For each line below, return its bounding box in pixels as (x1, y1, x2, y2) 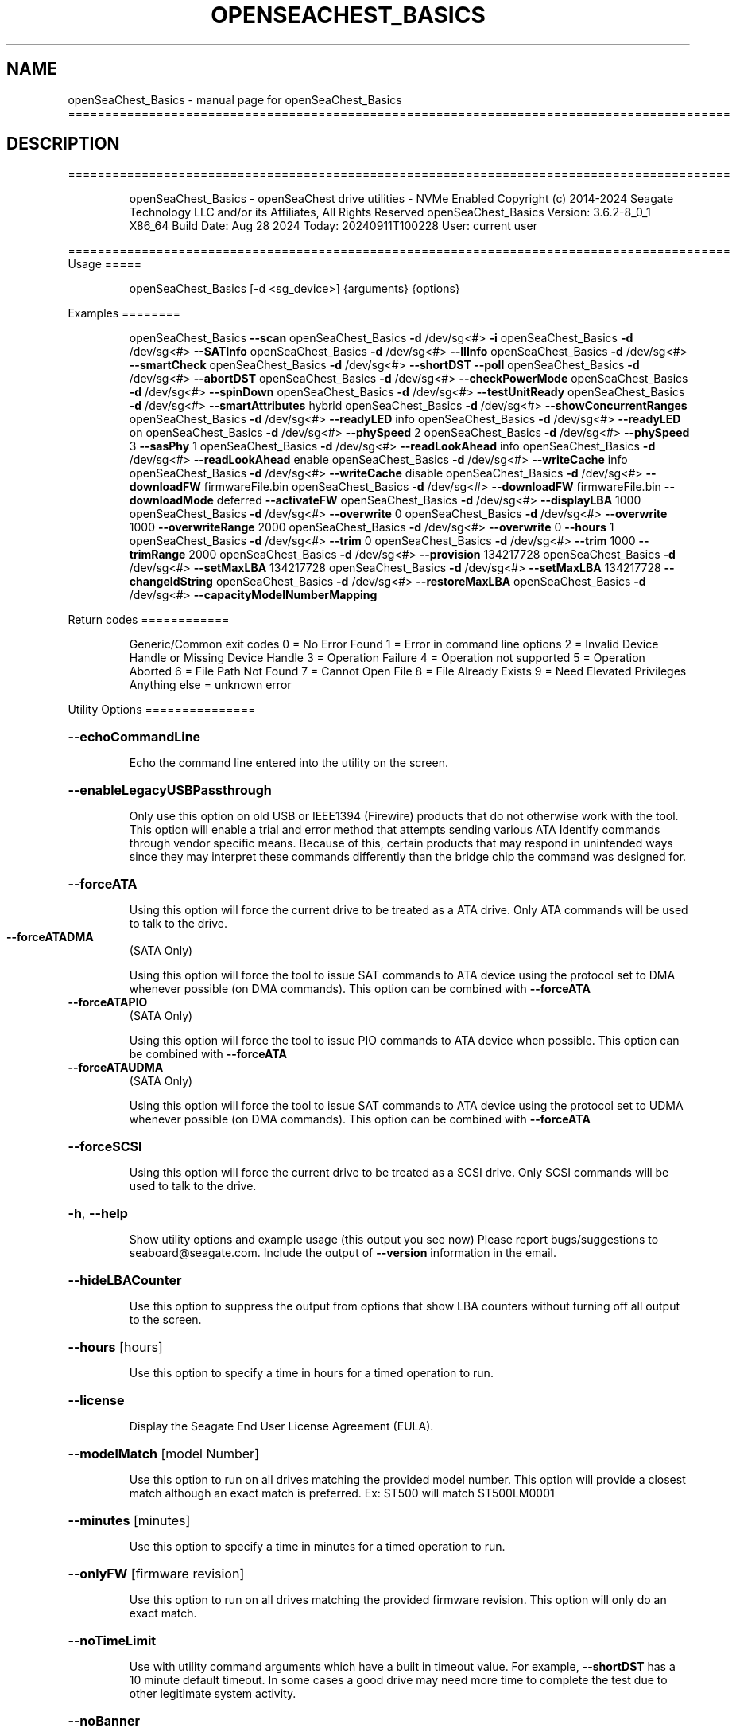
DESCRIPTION (6, 134, 120, 154)
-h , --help (68, 1205, 128, 1222)
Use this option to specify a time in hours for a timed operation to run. (129, 1366, 494, 1380)
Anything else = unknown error (129, 678, 292, 692)
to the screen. (129, 1313, 202, 1327)
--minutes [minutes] (68, 1512, 191, 1529)
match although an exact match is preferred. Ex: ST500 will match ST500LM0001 (129, 1486, 555, 1500)
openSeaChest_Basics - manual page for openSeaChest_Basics (68, 92, 402, 107)
